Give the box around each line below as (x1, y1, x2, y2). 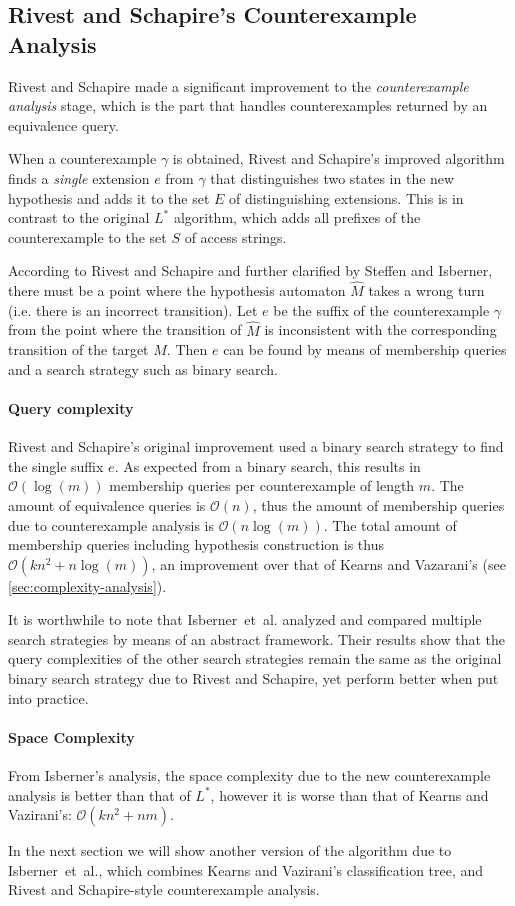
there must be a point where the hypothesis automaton (8, 280, 346, 301)
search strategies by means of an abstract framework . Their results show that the (8, 628, 506, 649)
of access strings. (184, 226, 287, 247)
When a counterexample (8, 148, 157, 169)
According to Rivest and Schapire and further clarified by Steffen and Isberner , (8, 260, 493, 281)
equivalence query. (8, 114, 119, 135)
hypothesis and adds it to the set (8, 187, 210, 208)
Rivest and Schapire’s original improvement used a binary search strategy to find (8, 436, 504, 457)
